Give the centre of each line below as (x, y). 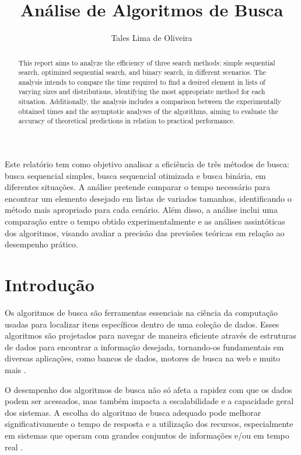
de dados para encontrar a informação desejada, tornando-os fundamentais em (144, 347)
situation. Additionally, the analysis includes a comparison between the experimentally (150, 101)
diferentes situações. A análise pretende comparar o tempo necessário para (138, 187)
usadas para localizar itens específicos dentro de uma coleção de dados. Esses (142, 324)
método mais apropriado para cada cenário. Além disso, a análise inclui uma (141, 210)
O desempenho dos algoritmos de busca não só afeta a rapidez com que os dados (148, 389)
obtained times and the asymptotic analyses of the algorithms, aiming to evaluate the (148, 111)
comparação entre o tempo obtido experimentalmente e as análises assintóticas (145, 221)
